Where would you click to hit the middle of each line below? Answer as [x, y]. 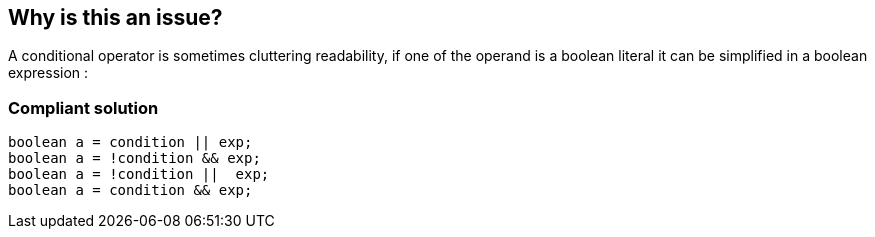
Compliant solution [83, 107]
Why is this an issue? [115, 17]
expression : [48, 73]
